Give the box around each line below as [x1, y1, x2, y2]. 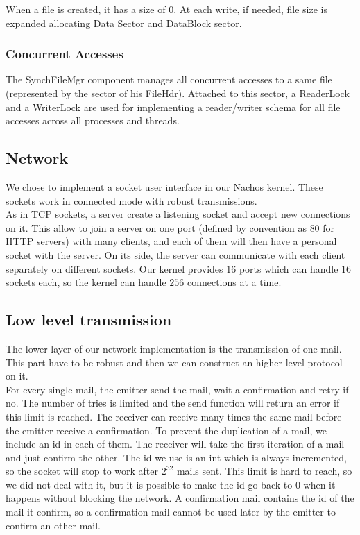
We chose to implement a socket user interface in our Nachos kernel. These [6, 179, 323, 194]
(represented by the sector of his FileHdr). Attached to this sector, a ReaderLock [6, 86, 350, 100]
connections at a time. [187, 275, 282, 289]
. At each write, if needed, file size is [173, 2, 327, 16]
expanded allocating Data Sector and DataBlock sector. [6, 15, 242, 30]
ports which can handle [239, 261, 338, 275]
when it [303, 477, 336, 491]
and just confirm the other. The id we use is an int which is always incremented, [6, 450, 348, 464]
